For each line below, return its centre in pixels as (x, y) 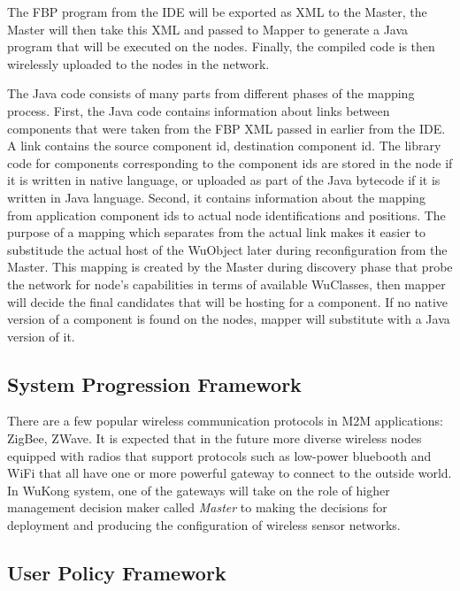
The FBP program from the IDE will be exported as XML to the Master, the (217, 12)
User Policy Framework (117, 573)
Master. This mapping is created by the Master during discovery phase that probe (230, 267)
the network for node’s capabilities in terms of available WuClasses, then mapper (226, 284)
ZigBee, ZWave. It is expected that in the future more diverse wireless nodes (215, 438)
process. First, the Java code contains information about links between (199, 110)
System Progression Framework (154, 384)
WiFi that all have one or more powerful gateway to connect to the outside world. (230, 473)
